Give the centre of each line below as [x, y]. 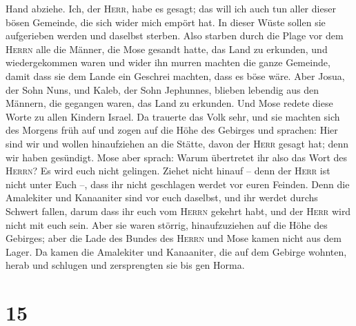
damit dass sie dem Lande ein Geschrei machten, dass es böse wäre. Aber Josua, [175, 75]
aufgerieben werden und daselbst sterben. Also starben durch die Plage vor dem [175, 35]
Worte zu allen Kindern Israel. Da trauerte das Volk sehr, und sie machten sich [173, 116]
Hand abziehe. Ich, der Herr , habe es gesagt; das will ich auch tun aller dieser [171, 8]
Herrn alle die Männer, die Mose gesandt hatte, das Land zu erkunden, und [167, 49]
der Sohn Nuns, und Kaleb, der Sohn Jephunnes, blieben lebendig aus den [162, 89]
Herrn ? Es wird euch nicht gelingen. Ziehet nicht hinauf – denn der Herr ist [168, 171]
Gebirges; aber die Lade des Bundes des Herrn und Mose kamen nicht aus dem [174, 238]
